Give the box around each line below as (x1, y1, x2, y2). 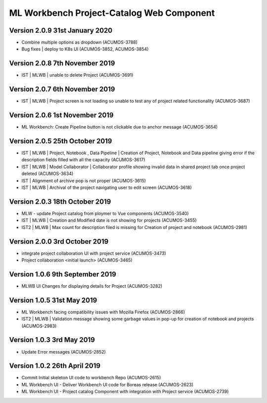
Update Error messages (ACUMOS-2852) (21, 349, 106, 355)
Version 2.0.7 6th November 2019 (9, 85, 115, 93)
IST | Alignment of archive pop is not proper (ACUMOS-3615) (21, 178, 146, 183)
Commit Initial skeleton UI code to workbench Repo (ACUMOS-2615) (21, 375, 161, 381)
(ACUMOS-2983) (21, 323, 57, 329)
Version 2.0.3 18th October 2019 (9, 197, 111, 206)
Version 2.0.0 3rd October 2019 (9, 237, 109, 246)
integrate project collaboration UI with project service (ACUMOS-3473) (21, 250, 167, 256)
